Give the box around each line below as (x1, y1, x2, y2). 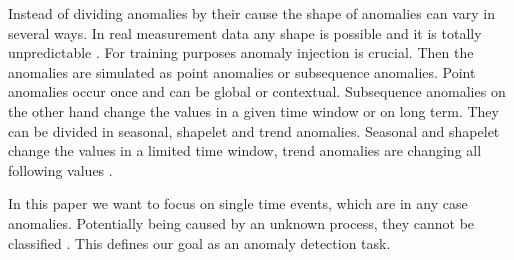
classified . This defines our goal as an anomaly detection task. (8, 232, 391, 253)
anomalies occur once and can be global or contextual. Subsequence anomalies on (8, 81, 506, 102)
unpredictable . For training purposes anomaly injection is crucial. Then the (8, 42, 474, 63)
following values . (8, 159, 113, 180)
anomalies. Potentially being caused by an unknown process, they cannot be (8, 212, 475, 233)
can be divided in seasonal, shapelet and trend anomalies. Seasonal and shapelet (8, 120, 500, 141)
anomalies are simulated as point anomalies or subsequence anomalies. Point (8, 61, 476, 82)
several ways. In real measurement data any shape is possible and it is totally (8, 22, 482, 43)
